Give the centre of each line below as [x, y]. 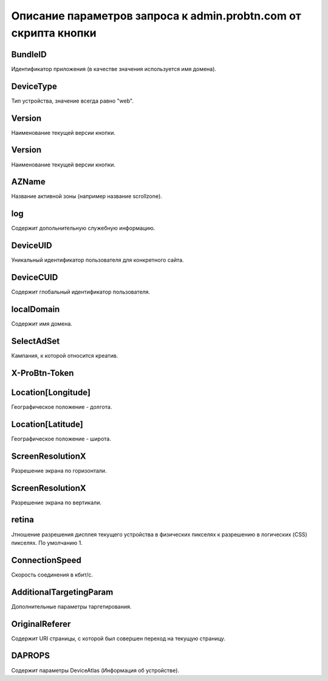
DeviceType [34, 86]
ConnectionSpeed [46, 560]
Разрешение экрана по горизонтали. [59, 470]
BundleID [29, 54]
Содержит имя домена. [42, 324]
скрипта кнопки [54, 33]
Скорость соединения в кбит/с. [52, 575]
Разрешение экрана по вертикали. [56, 502]
